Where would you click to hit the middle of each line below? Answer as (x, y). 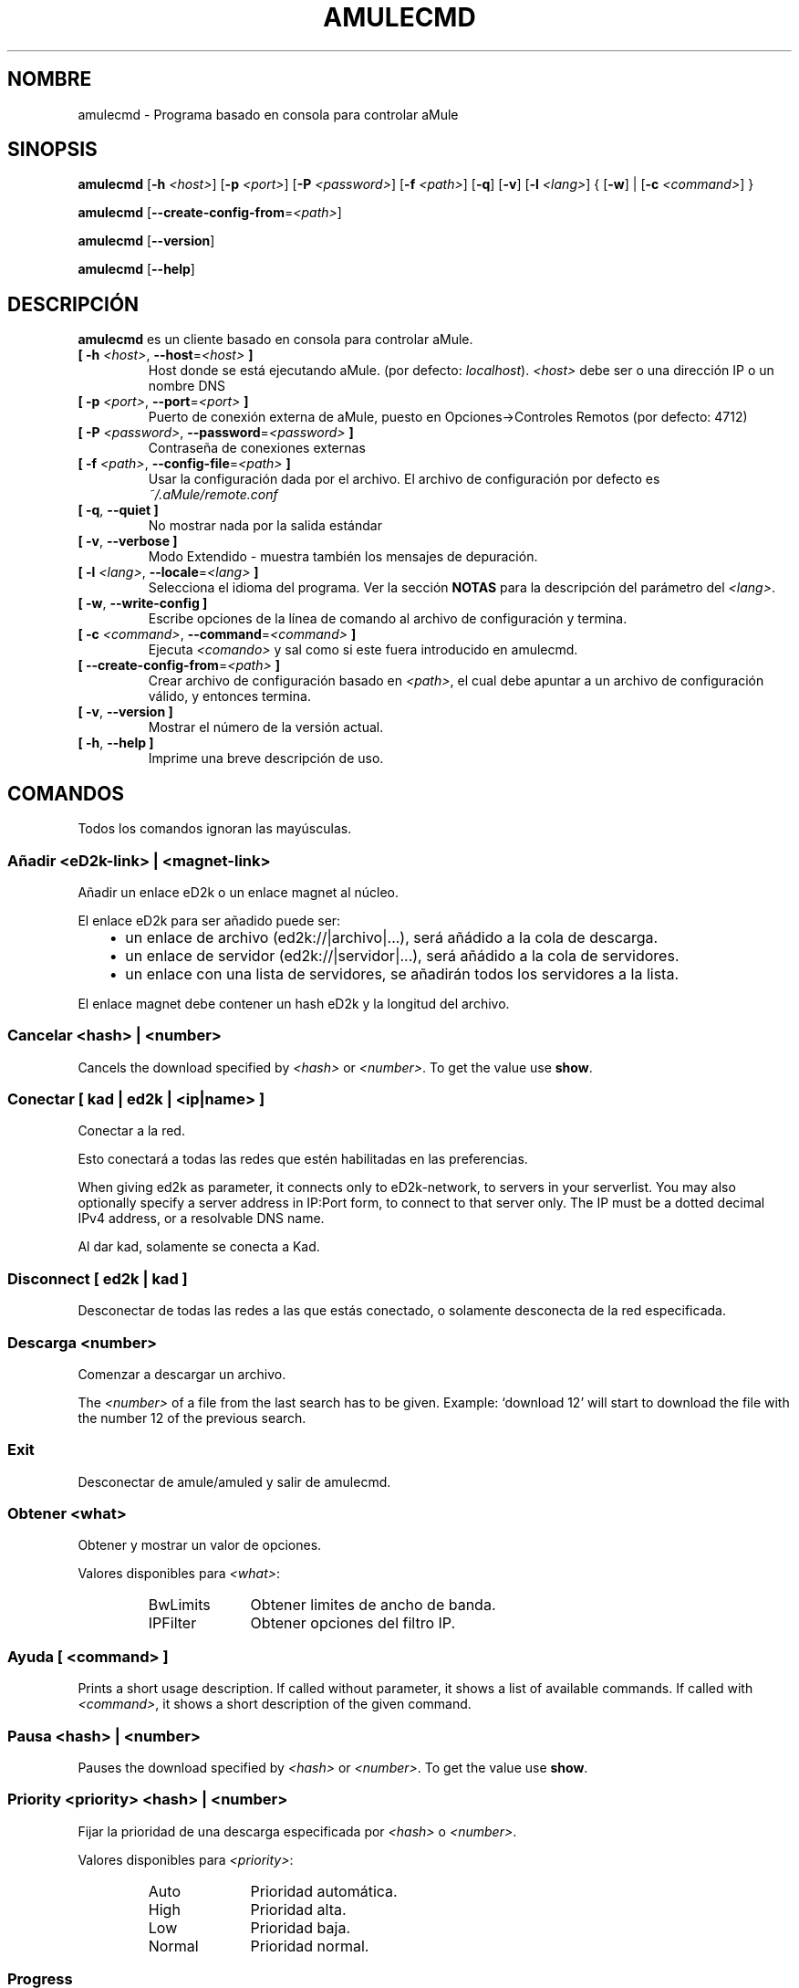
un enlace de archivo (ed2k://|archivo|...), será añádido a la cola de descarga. (392, 937)
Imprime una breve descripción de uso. (266, 759)
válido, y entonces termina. (229, 696)
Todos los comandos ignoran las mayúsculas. (215, 829)
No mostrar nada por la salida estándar (265, 526)
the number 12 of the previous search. (192, 1418)
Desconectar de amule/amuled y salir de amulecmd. (234, 1481)
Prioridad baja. (300, 1927)
